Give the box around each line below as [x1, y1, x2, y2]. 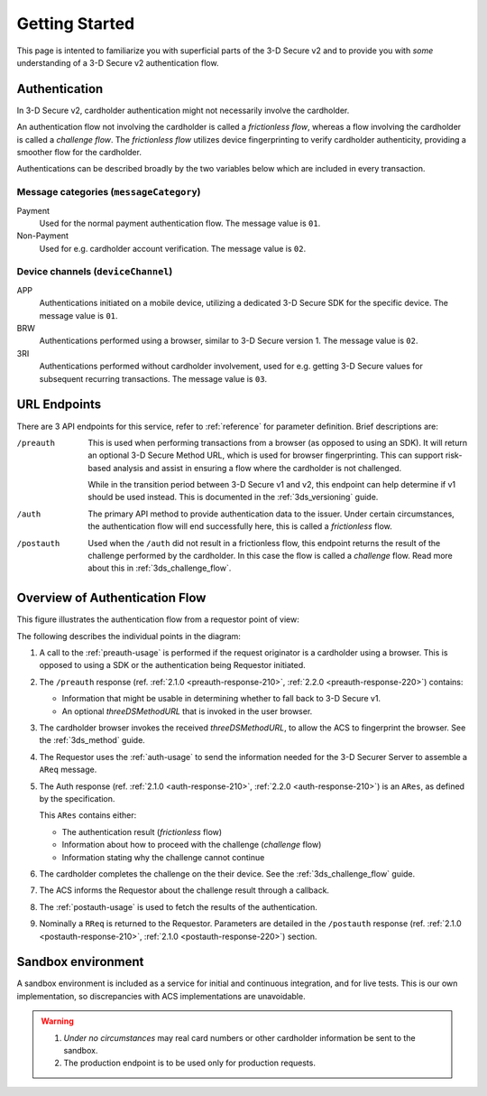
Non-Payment [16, 230, 69, 241]
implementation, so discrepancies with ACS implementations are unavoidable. [16, 990, 306, 1001]
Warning [41, 1016, 74, 1026]
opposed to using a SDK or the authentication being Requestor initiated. [39, 660, 306, 671]
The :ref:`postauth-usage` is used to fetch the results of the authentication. [39, 901, 317, 912]
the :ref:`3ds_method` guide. [39, 735, 146, 746]
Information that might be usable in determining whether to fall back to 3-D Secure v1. [61, 693, 381, 704]
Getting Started [16, 14, 135, 33]
